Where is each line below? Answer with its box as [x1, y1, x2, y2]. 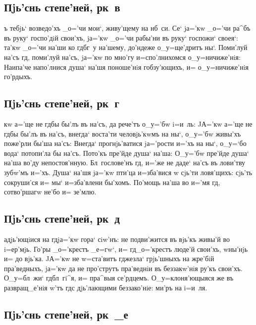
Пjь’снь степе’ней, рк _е [4, 306, 128, 322]
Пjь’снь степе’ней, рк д [4, 211, 120, 226]
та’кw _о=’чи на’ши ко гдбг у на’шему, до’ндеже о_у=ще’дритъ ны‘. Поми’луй [4, 42, 248, 52]
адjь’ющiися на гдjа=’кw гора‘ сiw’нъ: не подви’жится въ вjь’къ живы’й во [4, 233, 230, 244]
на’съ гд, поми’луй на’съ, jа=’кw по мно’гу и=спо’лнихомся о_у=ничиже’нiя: [4, 51, 241, 62]
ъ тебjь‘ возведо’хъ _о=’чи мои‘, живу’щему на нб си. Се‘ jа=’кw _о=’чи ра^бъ [4, 23, 251, 33]
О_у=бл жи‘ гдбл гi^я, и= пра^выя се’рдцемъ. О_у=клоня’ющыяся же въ [4, 273, 234, 283]
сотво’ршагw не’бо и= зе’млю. [4, 186, 97, 197]
